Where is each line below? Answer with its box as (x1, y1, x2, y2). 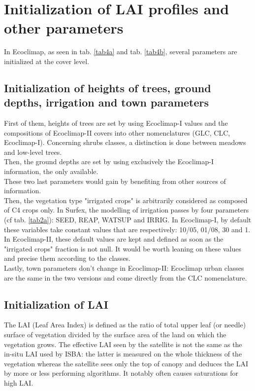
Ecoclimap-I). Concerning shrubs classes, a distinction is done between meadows (4, 137, 246, 147)
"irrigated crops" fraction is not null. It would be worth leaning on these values (4, 243, 241, 253)
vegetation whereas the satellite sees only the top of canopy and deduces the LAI (4, 358, 249, 368)
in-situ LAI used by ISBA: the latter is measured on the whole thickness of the (4, 349, 242, 359)
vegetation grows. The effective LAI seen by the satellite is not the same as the (4, 339, 242, 349)
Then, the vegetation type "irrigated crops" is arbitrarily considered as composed (4, 195, 248, 205)
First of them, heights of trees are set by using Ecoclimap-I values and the (4, 118, 228, 128)
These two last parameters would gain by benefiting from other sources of (4, 176, 226, 186)
